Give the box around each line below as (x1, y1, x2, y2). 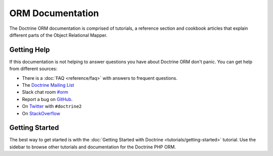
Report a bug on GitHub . (22, 96, 73, 102)
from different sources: (9, 66, 58, 72)
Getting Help (9, 45, 50, 54)
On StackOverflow (22, 110, 61, 116)
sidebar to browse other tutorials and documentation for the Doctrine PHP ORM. (9, 144, 176, 150)
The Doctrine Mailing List (22, 82, 74, 88)
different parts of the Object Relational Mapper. (9, 32, 108, 38)
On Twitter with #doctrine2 (22, 103, 82, 110)
